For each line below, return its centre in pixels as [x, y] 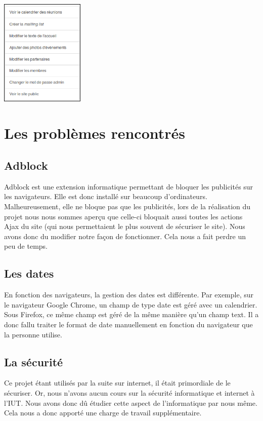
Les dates [29, 273]
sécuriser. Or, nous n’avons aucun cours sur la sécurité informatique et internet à [129, 392]
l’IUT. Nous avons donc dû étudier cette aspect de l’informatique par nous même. [131, 403]
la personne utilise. [33, 334]
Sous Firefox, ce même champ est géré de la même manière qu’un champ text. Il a [131, 314]
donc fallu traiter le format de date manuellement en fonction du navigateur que [128, 324]
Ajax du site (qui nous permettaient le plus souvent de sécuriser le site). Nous [125, 226]
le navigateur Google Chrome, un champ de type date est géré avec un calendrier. [131, 304]
